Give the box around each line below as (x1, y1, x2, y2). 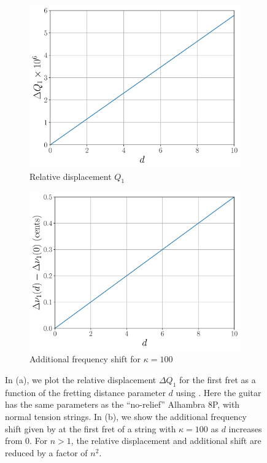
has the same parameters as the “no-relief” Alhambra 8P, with (5, 398, 240, 411)
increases (228, 422, 262, 435)
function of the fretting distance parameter (5, 386, 166, 399)
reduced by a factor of (5, 446, 88, 459)
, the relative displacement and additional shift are (71, 434, 261, 447)
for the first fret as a (179, 373, 256, 386)
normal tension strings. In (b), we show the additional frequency (5, 410, 247, 422)
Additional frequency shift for (29, 352, 141, 365)
